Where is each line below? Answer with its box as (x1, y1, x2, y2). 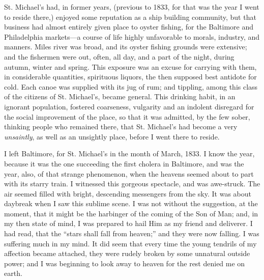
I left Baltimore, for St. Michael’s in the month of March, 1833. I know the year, (4, 148, 255, 159)
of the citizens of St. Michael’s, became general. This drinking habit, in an (4, 91, 236, 102)
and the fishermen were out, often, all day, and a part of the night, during (4, 51, 234, 62)
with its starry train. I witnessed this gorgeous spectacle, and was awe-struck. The (4, 178, 260, 189)
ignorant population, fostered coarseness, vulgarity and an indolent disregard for (4, 101, 254, 111)
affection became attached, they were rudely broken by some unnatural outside (4, 248, 250, 259)
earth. (4, 268, 22, 278)
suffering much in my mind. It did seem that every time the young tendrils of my (4, 238, 257, 248)
